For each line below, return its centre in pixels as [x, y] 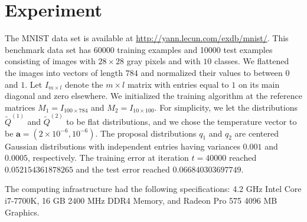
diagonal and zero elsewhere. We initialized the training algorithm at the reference [153, 96]
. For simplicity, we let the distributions [226, 107]
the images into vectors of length [64, 72]
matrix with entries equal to [178, 84]
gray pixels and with [164, 61]
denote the [84, 84]
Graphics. [22, 212]
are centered [257, 133]
